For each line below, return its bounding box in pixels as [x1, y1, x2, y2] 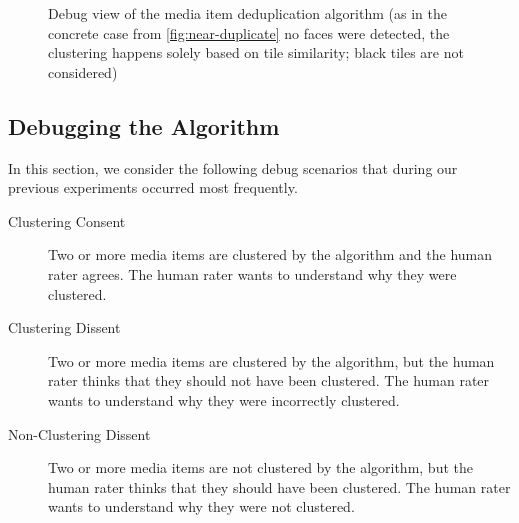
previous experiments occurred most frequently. [8, 177, 298, 198]
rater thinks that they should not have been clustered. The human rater [48, 370, 490, 391]
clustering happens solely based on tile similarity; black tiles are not [48, 42, 464, 63]
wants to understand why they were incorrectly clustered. [48, 389, 400, 410]
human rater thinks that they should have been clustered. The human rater [48, 476, 511, 497]
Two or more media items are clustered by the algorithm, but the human [48, 350, 495, 371]
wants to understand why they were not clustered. [48, 496, 355, 517]
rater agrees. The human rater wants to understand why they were [48, 263, 457, 284]
